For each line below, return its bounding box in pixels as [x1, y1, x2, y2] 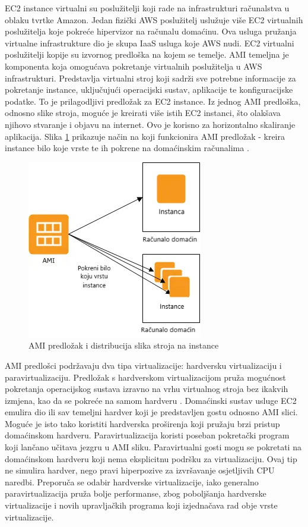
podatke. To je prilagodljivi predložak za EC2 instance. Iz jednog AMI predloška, [5, 95, 301, 107]
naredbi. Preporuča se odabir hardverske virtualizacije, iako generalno [5, 475, 259, 488]
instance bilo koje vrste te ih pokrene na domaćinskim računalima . [5, 142, 249, 154]
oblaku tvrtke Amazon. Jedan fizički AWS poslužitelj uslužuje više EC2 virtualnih [5, 13, 303, 26]
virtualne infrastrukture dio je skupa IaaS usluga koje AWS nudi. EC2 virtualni [5, 36, 294, 49]
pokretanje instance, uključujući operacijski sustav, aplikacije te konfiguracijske [5, 83, 293, 96]
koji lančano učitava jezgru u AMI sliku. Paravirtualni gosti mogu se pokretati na [5, 441, 301, 453]
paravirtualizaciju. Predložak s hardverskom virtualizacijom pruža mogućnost [5, 371, 286, 383]
